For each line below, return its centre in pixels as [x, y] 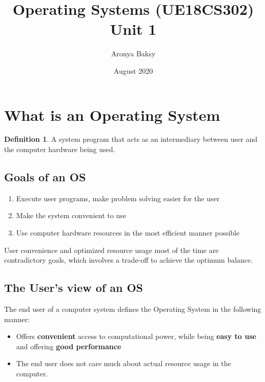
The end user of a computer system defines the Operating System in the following [133, 309]
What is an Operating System [112, 114]
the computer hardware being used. [60, 149]
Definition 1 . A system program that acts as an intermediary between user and [131, 139]
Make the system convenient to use [71, 215]
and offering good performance [69, 346]
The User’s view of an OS [74, 288]
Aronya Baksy [133, 54]
